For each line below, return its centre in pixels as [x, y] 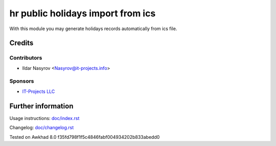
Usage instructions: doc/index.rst [44, 118]
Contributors [26, 58]
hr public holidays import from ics [83, 13]
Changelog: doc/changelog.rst [42, 128]
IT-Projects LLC [39, 91]
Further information [41, 106]
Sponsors [22, 81]
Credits [21, 43]
